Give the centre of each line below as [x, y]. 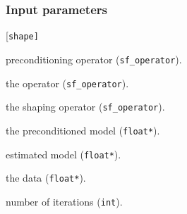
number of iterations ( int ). [64, 201]
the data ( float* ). [46, 178]
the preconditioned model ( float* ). [83, 130]
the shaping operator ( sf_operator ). [85, 107]
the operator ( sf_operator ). [67, 83]
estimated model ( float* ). [64, 154]
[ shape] [22, 36]
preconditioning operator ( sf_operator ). [94, 59]
